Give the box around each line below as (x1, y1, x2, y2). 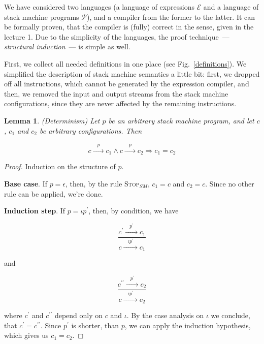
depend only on (54, 310, 103, 320)
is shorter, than (71, 320, 119, 330)
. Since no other (205, 178, 254, 189)
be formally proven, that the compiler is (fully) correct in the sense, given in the (4, 21, 254, 32)
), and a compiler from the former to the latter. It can (86, 11, 255, 22)
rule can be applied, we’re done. (4, 188, 103, 199)
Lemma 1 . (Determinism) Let (4, 115, 100, 126)
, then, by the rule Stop (65, 178, 140, 189)
